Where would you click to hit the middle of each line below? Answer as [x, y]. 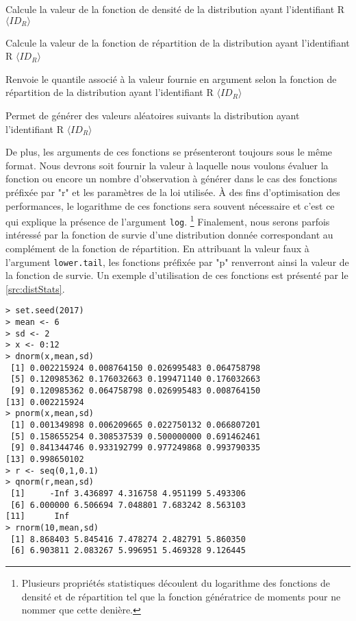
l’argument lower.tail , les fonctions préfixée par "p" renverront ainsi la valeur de [177, 261]
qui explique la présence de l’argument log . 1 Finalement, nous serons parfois [168, 220]
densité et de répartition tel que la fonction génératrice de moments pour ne [181, 596]
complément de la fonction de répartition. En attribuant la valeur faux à [157, 248]
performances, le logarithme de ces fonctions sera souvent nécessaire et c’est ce [170, 205]
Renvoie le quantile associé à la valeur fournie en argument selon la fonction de [171, 78]
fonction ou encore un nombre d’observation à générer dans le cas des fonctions [171, 179]
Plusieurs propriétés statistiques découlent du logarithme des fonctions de [176, 582]
